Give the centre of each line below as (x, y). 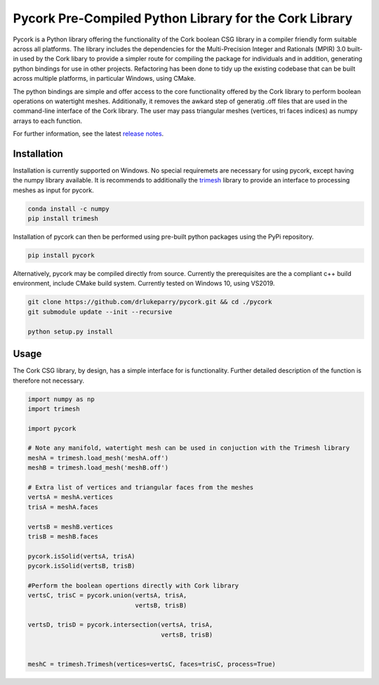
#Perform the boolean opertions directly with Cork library (133, 585)
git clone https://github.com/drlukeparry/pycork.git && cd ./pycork (150, 302)
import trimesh (54, 408)
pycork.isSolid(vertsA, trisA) (82, 556)
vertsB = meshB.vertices (71, 527)
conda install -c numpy (69, 208)
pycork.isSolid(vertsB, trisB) (82, 566)
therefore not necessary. (48, 380)
